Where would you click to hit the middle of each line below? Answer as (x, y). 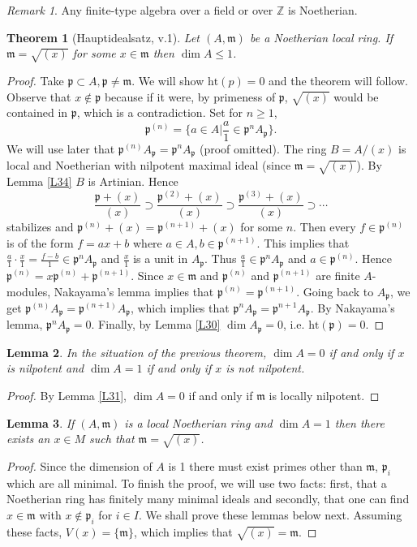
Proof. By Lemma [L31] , (67, 396)
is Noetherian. (323, 10)
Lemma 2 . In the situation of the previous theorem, (137, 352)
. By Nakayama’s (353, 307)
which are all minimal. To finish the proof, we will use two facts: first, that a (197, 482)
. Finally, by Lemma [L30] (156, 324)
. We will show (168, 80)
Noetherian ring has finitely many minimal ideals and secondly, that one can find (208, 499)
